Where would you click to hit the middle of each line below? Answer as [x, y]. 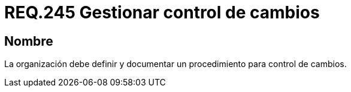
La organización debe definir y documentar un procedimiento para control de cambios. [175, 64]
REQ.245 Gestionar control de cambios [162, 12]
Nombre [29, 41]
